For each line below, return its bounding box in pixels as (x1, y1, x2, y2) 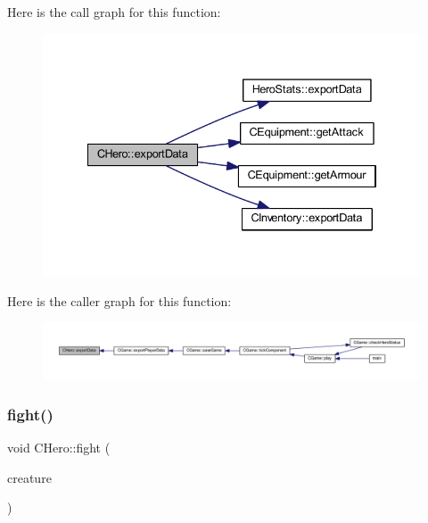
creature (7, 468, 52, 486)
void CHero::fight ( (7, 438, 111, 457)
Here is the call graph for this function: (7, 3, 221, 21)
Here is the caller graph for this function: (7, 291, 232, 310)
